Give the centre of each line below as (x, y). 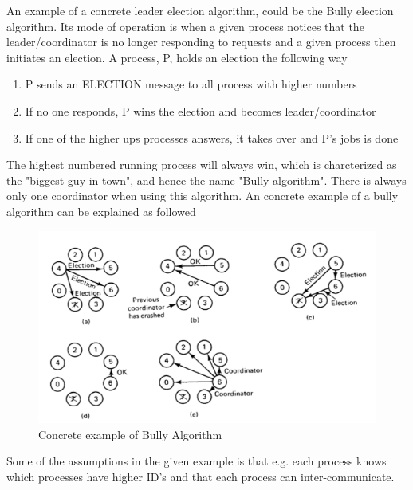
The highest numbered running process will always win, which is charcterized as (202, 165)
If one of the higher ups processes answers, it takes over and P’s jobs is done (212, 137)
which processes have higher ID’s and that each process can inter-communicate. (201, 476)
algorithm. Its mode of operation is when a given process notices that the (185, 26)
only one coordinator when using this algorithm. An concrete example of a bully (203, 196)
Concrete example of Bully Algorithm (130, 434)
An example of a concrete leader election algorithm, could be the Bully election (200, 10)
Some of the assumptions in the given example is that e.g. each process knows (197, 461)
